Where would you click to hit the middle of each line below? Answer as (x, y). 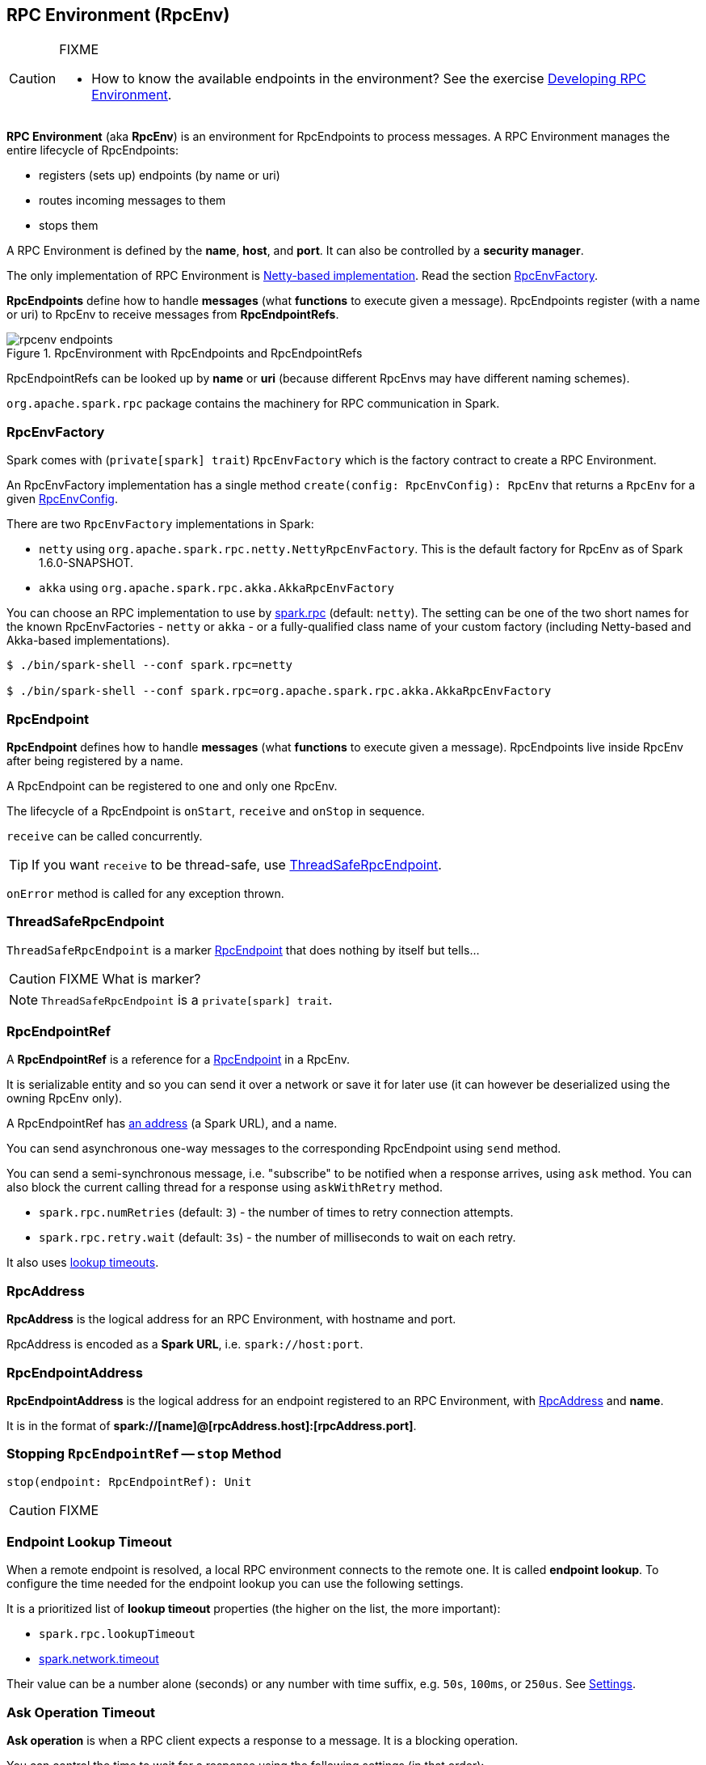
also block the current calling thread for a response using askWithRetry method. (225, 1187)
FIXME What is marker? (130, 978)
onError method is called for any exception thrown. (145, 893)
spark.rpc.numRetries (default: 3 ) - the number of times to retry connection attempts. (276, 1213)
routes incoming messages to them (132, 201)
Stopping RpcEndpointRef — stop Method (144, 1454)
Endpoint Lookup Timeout (89, 1542)
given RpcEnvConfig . (62, 499)
